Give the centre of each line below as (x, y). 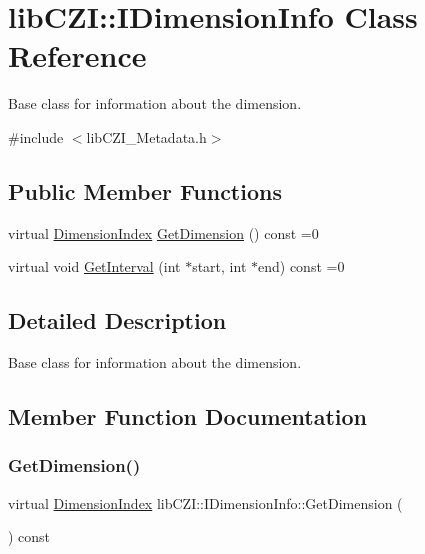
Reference (77, 55)
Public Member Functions (145, 190)
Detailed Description (117, 320)
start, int (219, 266)
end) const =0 (301, 266)
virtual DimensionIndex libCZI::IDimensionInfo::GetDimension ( (205, 502)
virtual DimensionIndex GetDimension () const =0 (163, 232)
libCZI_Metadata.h (146, 136)
